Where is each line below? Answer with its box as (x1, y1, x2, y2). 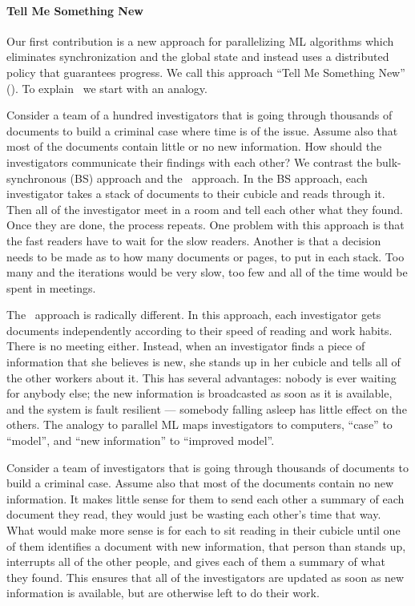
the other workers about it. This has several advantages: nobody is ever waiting (6, 369, 397, 386)
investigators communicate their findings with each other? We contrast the (6, 153, 373, 170)
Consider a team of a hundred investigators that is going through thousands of (6, 107, 393, 123)
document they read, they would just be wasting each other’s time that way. (6, 506, 381, 523)
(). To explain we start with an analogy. (6, 79, 207, 96)
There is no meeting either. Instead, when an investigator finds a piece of (6, 337, 365, 354)
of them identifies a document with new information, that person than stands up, (6, 537, 406, 554)
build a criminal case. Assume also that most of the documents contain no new (6, 475, 394, 491)
